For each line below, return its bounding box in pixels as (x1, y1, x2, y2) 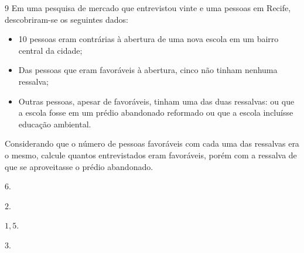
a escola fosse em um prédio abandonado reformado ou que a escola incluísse (18, 106, 293, 119)
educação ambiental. (18, 117, 91, 130)
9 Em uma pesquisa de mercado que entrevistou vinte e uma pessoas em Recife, (5, 2, 291, 13)
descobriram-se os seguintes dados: (5, 13, 128, 25)
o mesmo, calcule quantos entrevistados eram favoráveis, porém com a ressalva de (5, 148, 297, 161)
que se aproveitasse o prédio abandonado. (5, 160, 153, 172)
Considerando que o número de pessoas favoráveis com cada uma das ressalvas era (5, 137, 299, 150)
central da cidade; (18, 44, 83, 56)
